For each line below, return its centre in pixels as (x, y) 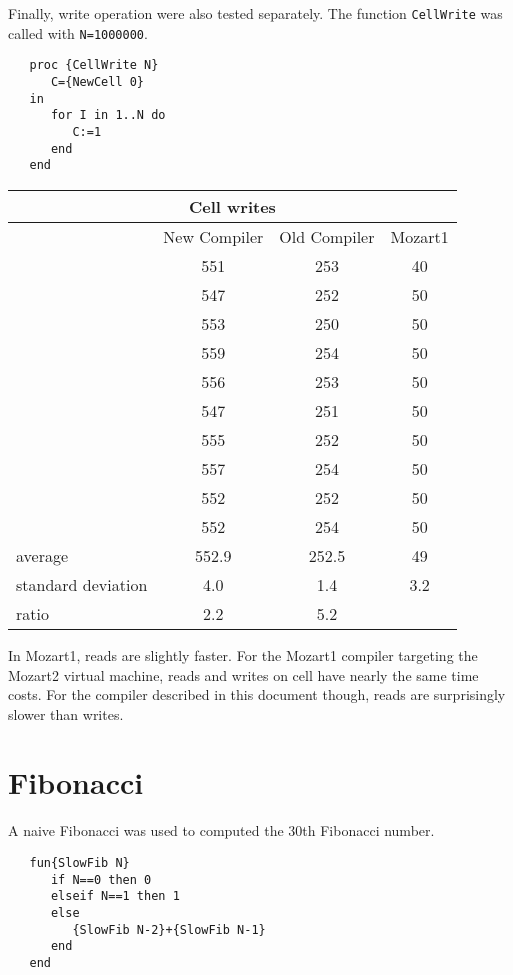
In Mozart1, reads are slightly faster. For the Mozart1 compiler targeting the (243, 654)
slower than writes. (66, 713)
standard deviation (82, 584)
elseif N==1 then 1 (115, 896)
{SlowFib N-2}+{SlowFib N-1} (169, 929)
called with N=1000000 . (78, 32)
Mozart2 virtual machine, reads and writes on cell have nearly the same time (243, 674)
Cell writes (232, 206)
